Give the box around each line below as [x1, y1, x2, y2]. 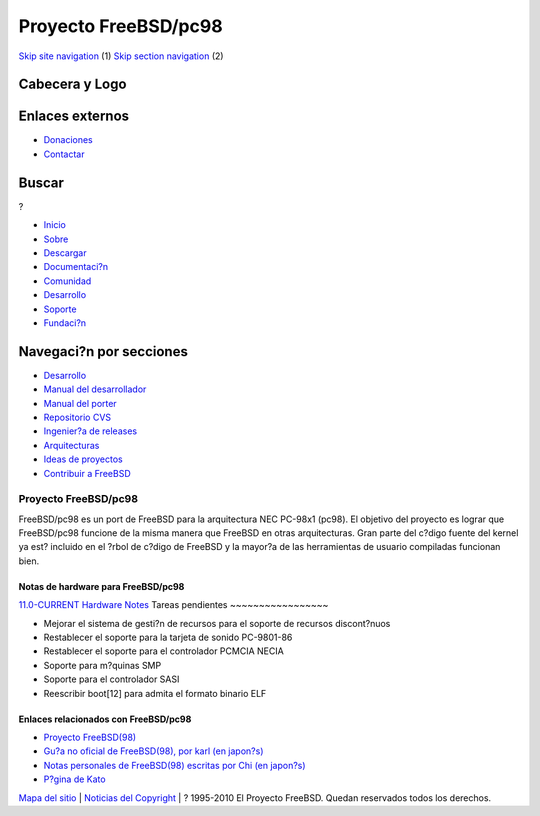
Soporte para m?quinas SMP [43, 659, 162, 671]
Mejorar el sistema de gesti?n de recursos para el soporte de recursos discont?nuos [43, 617, 391, 629]
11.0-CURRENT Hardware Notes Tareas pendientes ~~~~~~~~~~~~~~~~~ [18, 599, 329, 611]
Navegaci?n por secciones [18, 343, 189, 360]
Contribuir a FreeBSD [43, 467, 131, 479]
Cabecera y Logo [18, 76, 127, 93]
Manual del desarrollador [43, 383, 147, 395]
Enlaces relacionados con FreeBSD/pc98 [18, 713, 192, 725]
